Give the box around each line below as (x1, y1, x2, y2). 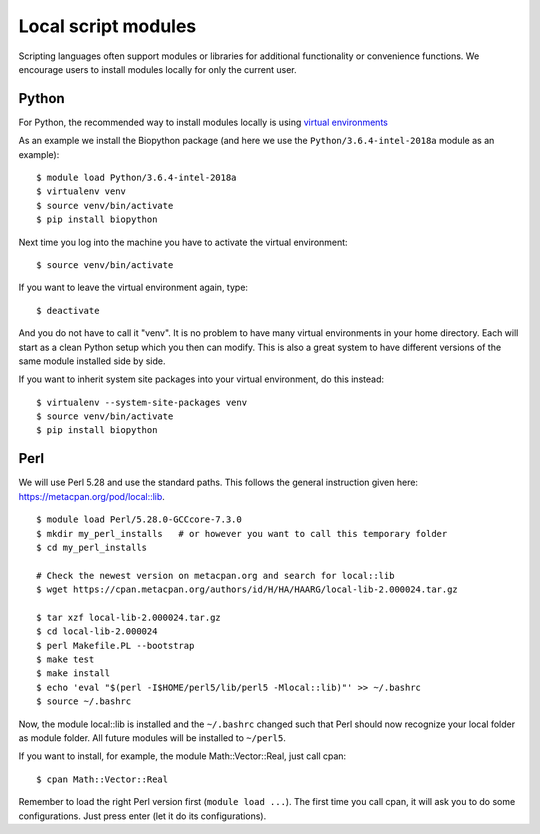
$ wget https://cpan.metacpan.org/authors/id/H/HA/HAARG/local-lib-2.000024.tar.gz (36, 584, 459, 595)
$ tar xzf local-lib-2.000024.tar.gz (36, 611, 222, 623)
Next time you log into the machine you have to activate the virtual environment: (18, 236, 349, 248)
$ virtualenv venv (36, 186, 127, 197)
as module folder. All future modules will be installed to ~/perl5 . (18, 732, 287, 744)
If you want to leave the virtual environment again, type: (18, 281, 249, 294)
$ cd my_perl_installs (36, 541, 148, 553)
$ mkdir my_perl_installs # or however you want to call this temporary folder (36, 528, 448, 539)
